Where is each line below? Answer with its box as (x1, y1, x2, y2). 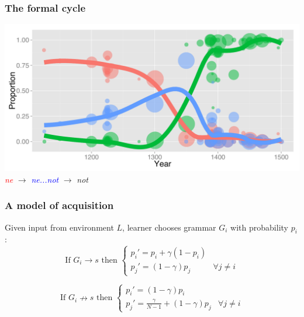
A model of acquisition (5, 198, 114, 213)
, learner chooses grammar (122, 221, 216, 233)
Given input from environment (5, 221, 114, 233)
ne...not (31, 173, 59, 185)
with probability (230, 221, 288, 233)
